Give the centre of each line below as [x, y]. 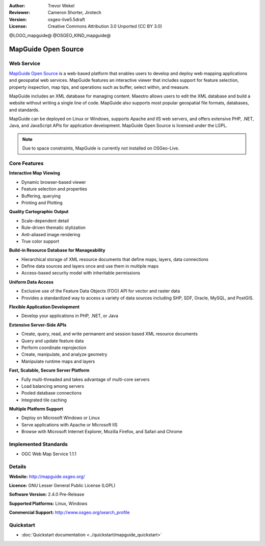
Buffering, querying [41, 196]
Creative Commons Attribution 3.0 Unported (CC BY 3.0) [105, 26]
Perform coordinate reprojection [54, 347]
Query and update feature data [53, 341]
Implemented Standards [39, 445]
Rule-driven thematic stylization [53, 227]
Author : [17, 6]
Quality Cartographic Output [39, 212]
